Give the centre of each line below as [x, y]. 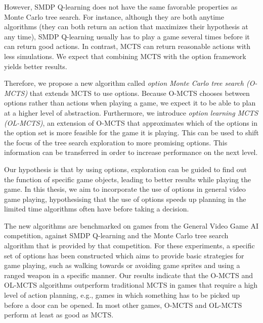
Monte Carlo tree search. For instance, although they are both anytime [114, 16]
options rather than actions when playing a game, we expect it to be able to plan [130, 103]
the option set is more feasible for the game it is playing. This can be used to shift [131, 132]
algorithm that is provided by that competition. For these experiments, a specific [129, 246]
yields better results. [36, 66]
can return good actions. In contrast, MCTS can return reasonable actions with [127, 46]
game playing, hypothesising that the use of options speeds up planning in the [125, 199]
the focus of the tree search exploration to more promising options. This [116, 142]
